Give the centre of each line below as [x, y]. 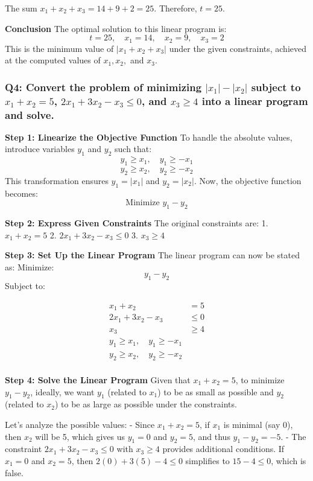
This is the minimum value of [59, 48]
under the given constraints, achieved [238, 48]
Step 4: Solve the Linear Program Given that [98, 379]
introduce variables [40, 149]
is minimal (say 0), [258, 424]
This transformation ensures [57, 180]
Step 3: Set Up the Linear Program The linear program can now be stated [153, 255]
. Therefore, [175, 8]
